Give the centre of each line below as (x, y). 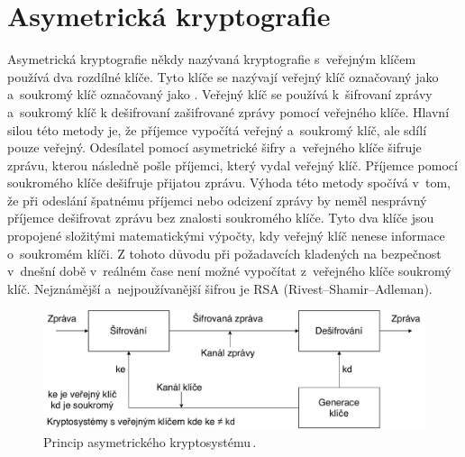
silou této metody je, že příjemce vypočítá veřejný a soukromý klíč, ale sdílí (217, 129)
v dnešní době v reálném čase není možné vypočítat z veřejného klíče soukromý (229, 271)
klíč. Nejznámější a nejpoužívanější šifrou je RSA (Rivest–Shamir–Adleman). (220, 288)
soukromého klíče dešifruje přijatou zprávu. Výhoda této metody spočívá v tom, (229, 183)
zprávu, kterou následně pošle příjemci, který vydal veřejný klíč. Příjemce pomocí (232, 165)
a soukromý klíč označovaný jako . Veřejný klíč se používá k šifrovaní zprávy (220, 94)
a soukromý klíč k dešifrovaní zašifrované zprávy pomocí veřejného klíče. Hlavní (228, 111)
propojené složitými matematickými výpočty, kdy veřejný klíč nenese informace (226, 236)
